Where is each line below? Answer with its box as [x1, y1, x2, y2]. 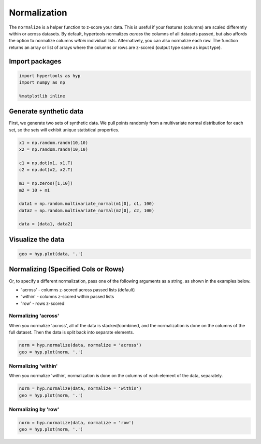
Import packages [9, 57, 61, 65]
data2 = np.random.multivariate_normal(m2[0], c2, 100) [19, 207, 155, 213]
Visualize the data [9, 235, 65, 243]
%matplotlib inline [19, 93, 65, 99]
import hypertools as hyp [19, 73, 81, 79]
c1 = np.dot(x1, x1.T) [19, 160, 73, 166]
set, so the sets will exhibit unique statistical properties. [9, 127, 119, 133]
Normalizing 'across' [9, 313, 59, 319]
